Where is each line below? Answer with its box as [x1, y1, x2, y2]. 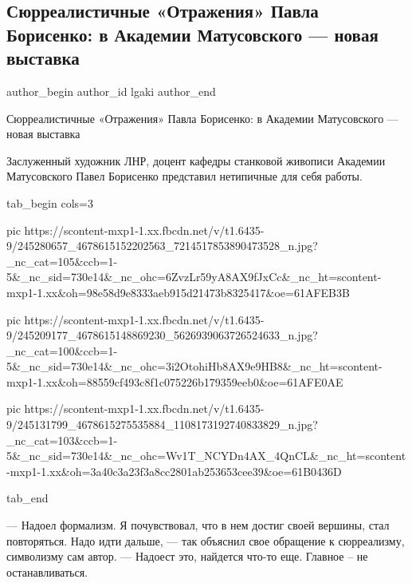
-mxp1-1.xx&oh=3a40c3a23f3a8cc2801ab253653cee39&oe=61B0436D [6, 462, 342, 479]
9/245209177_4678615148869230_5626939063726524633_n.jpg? [6, 327, 318, 343]
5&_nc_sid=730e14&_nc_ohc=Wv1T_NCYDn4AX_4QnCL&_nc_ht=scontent [6, 447, 406, 464]
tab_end [6, 490, 49, 506]
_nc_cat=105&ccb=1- [6, 252, 118, 269]
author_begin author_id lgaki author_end [6, 82, 216, 99]
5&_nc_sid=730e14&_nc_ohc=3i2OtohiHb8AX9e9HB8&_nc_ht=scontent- [6, 358, 383, 375]
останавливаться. [6, 563, 88, 580]
